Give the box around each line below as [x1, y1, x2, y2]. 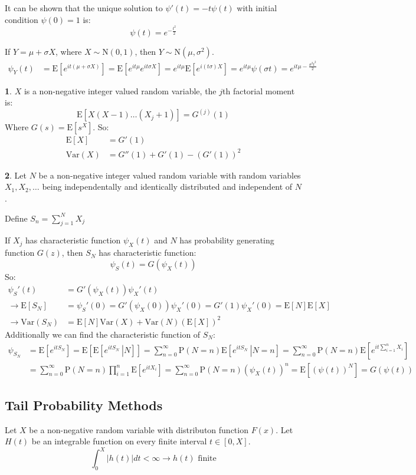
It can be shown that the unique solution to [5, 2, 163, 14]
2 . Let [5, 169, 27, 181]
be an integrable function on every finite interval [31, 435, 207, 447]
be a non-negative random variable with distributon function [29, 423, 248, 436]
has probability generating [179, 234, 274, 246]
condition [5, 13, 38, 25]
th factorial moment [222, 84, 295, 97]
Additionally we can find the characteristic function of [5, 328, 201, 340]
